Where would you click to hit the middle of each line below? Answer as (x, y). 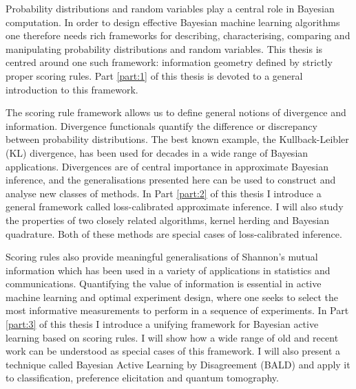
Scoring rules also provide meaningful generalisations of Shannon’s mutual (162, 257)
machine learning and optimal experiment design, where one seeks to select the (172, 297)
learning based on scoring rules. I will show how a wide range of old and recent (172, 337)
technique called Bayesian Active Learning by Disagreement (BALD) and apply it (178, 364)
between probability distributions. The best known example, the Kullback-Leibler (177, 139)
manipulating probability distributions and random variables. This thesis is (164, 48)
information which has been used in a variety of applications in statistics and (168, 270)
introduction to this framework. (72, 89)
